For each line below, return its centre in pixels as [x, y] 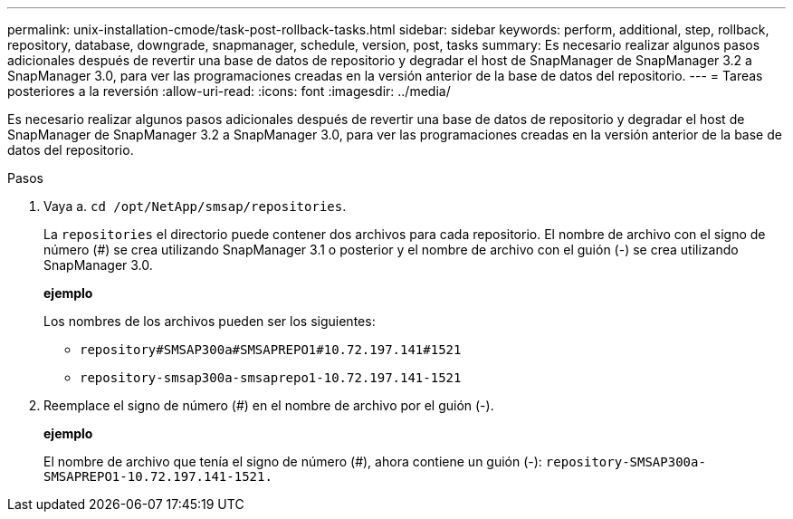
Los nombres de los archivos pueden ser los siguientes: [210, 321]
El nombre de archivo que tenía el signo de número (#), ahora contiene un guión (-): [293, 461]
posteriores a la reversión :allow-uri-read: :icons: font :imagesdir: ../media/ [229, 91]
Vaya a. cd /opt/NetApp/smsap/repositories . [195, 206]
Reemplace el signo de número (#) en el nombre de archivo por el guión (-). [269, 405]
